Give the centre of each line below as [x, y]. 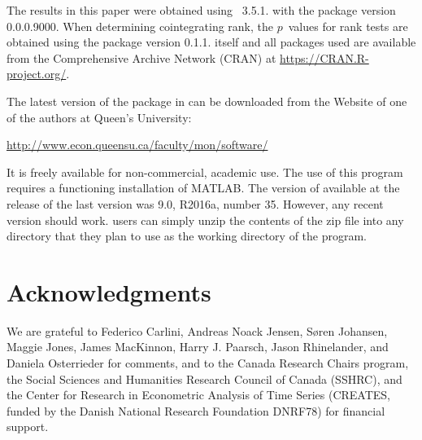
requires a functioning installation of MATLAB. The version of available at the [203, 188]
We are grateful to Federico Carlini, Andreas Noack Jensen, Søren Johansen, [197, 330]
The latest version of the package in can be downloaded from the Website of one [207, 101]
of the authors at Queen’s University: [99, 117]
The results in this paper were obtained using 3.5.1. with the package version [201, 10]
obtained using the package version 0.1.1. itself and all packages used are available [211, 42]
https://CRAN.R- [324, 57]
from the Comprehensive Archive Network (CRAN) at [141, 57]
